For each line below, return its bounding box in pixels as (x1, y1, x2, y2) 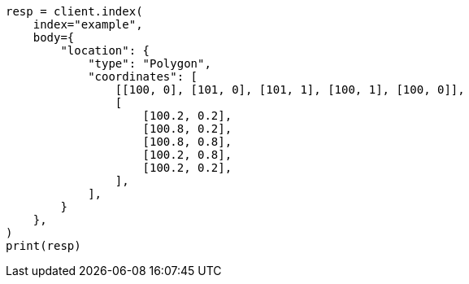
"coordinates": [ (88, 70, 198, 83)
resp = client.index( (6, 5, 143, 18)
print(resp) (6, 239, 81, 252)
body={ (33, 31, 75, 44)
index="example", (33, 18, 143, 31)
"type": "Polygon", (88, 57, 211, 70)
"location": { (60, 44, 150, 57)
